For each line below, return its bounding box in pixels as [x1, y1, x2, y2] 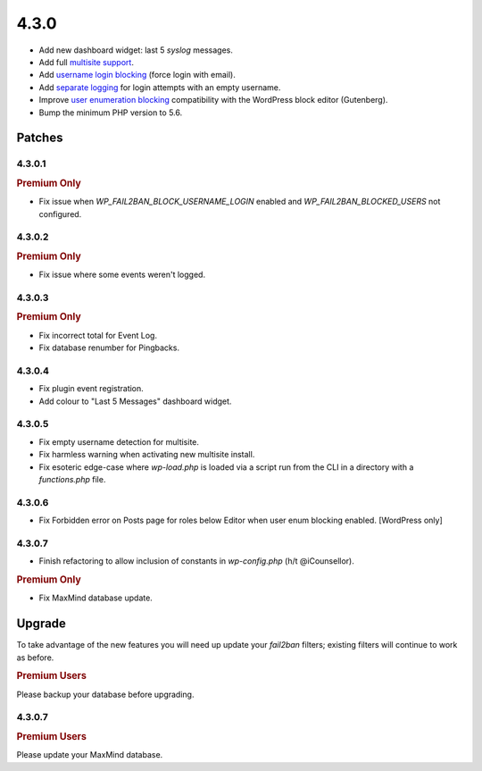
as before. [16, 652, 54, 663]
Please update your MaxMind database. [16, 750, 163, 760]
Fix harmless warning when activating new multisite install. [38, 449, 255, 460]
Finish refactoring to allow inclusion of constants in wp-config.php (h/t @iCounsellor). [38, 556, 354, 566]
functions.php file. [38, 473, 106, 484]
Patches [16, 130, 63, 146]
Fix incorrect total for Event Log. [38, 330, 158, 340]
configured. [38, 208, 82, 219]
